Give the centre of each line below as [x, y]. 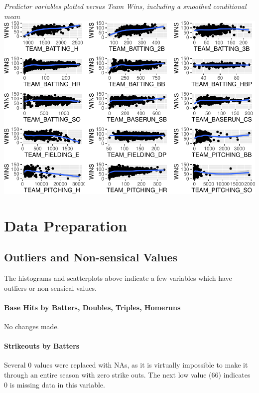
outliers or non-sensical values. [50, 288]
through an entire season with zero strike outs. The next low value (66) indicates [127, 374]
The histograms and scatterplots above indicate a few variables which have [118, 278]
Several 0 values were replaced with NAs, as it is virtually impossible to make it [126, 365]
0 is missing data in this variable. [55, 384]
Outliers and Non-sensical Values [91, 257]
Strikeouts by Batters [42, 346]
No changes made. [32, 326]
